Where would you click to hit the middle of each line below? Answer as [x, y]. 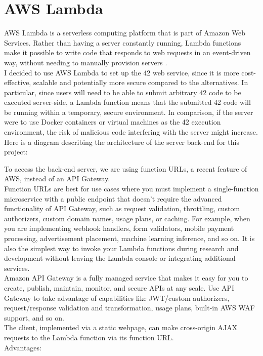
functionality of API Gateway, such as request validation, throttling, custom [122, 208]
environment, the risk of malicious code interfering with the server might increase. [131, 132]
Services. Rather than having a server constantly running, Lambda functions [123, 42]
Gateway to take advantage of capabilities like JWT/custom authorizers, [117, 298]
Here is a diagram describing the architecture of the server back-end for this [122, 142]
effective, [18, 82]
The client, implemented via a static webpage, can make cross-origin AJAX [121, 327]
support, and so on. [34, 317]
